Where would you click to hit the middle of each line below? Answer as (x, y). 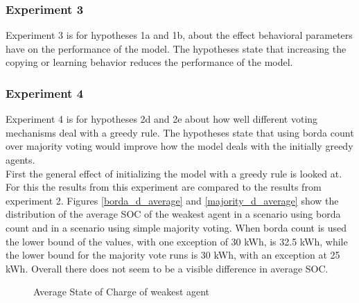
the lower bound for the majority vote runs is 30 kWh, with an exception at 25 (173, 255)
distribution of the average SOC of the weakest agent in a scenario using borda (173, 214)
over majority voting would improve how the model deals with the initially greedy (179, 146)
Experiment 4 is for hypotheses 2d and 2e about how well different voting (162, 119)
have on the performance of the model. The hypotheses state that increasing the (176, 48)
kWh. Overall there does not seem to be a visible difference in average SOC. (167, 268)
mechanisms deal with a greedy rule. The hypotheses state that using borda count (180, 132)
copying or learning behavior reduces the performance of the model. (149, 62)
